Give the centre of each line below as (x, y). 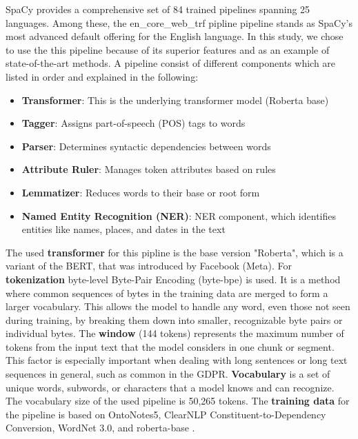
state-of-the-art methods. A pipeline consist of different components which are (171, 63)
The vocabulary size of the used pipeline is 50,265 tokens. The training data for (178, 401)
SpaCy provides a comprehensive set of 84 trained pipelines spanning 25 (158, 9)
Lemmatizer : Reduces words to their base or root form (141, 192)
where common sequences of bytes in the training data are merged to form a (167, 293)
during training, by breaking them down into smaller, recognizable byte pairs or (174, 319)
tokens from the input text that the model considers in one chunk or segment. (170, 346)
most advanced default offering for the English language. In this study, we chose (175, 36)
